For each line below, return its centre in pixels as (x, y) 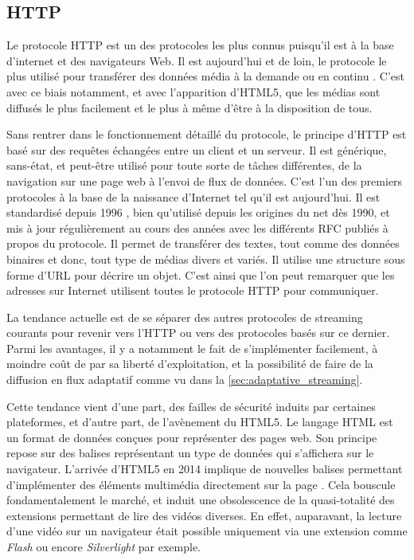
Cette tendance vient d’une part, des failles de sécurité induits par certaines (191, 406)
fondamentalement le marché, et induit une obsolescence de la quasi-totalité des (201, 500)
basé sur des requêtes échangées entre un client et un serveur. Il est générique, (197, 149)
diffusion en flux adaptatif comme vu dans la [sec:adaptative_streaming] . (185, 380)
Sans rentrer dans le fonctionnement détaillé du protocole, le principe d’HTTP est (207, 134)
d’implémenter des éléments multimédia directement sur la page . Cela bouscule (201, 484)
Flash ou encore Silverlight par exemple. (104, 547)
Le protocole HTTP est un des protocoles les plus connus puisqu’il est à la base (200, 45)
